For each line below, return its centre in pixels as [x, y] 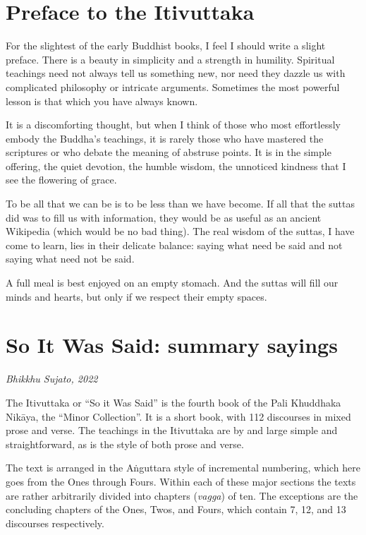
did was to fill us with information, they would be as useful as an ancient [164, 217]
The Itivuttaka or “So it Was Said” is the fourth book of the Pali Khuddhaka [173, 402]
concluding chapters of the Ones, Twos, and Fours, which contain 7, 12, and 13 [176, 509]
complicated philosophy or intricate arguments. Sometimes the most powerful [173, 86]
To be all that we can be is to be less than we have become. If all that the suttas [180, 204]
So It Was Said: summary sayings [172, 345]
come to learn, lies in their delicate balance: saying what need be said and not [174, 245]
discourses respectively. [55, 523]
